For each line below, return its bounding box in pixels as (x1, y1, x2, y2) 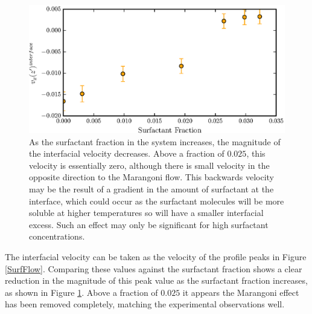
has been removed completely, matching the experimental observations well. (5, 298, 285, 310)
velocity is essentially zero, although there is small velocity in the (29, 159, 270, 171)
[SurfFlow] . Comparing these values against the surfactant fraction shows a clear (5, 262, 302, 275)
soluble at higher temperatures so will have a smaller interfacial (29, 206, 264, 219)
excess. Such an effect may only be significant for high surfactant (29, 218, 269, 231)
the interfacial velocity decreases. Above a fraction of (29, 147, 224, 160)
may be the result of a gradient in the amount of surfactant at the (29, 182, 274, 195)
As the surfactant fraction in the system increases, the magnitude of (29, 135, 281, 148)
